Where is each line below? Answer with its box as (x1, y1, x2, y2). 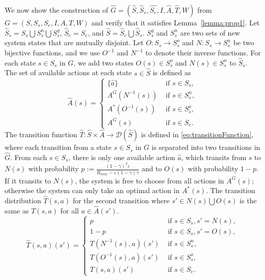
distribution (5, 195, 41, 206)
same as (5, 205, 29, 215)
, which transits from (181, 151, 247, 162)
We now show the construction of (5, 5, 108, 15)
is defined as (153, 67, 191, 78)
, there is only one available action (68, 151, 175, 162)
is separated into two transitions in (152, 142, 260, 152)
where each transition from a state (5, 142, 112, 152)
